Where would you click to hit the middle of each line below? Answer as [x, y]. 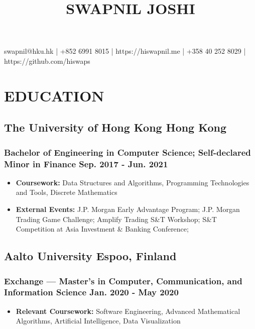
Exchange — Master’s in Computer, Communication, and [123, 281]
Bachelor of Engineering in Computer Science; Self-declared [127, 152]
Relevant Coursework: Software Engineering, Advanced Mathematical [128, 311]
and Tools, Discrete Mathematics [67, 192]
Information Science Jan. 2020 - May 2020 [91, 292]
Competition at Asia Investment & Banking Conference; [102, 229]
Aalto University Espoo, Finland [90, 256]
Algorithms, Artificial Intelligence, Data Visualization [98, 321]
